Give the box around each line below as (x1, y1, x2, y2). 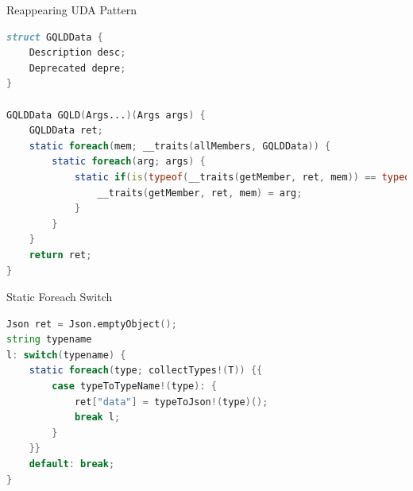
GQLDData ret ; (29, 125, 103, 137)
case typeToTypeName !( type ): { (52, 381, 217, 392)
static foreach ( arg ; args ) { (52, 156, 206, 168)
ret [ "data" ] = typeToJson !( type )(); (74, 396, 268, 408)
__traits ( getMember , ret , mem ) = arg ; (97, 187, 303, 199)
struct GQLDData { (6, 31, 103, 43)
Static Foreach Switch (6, 288, 113, 305)
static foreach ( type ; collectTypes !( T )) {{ (29, 365, 263, 377)
